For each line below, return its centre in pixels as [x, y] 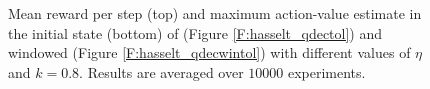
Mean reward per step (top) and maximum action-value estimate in [215, 13]
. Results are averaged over [161, 71]
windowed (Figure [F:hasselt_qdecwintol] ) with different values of [209, 52]
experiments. [326, 71]
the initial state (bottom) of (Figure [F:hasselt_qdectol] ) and [195, 32]
